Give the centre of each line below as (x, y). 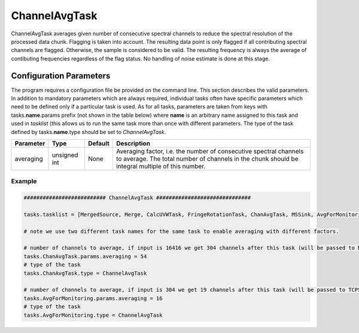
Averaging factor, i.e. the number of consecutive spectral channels (210, 151)
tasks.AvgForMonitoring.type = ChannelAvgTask (93, 315)
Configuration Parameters (61, 76)
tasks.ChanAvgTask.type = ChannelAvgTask (85, 273)
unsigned (65, 155)
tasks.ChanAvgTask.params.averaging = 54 (85, 256)
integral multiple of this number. (161, 166)
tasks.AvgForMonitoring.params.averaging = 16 (93, 298)
